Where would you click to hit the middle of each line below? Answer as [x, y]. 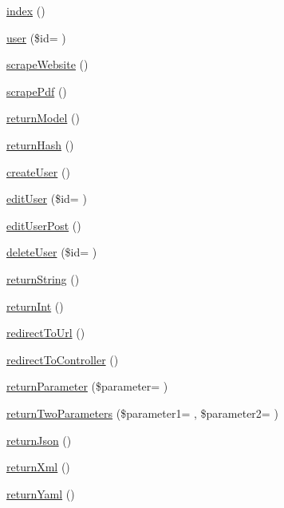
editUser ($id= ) [47, 198]
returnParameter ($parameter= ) [87, 386]
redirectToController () [63, 359]
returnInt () [35, 306]
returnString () [43, 278]
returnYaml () [41, 493]
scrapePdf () [37, 91]
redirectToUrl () [46, 333]
